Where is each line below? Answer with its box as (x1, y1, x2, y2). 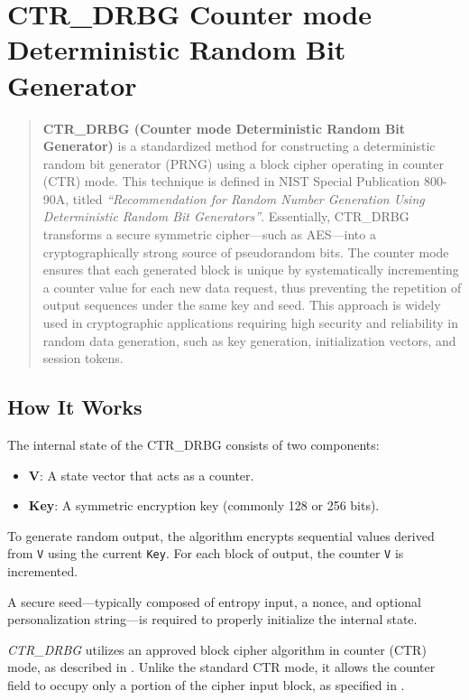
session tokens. (42, 349, 124, 368)
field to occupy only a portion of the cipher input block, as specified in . (7, 676, 405, 695)
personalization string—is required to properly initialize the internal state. (7, 610, 418, 629)
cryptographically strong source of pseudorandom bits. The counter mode (42, 242, 449, 261)
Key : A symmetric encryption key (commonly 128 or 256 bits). (28, 496, 380, 515)
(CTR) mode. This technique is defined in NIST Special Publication (42, 172, 420, 191)
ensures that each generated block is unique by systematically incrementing (42, 260, 459, 279)
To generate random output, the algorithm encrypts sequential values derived (7, 526, 435, 545)
